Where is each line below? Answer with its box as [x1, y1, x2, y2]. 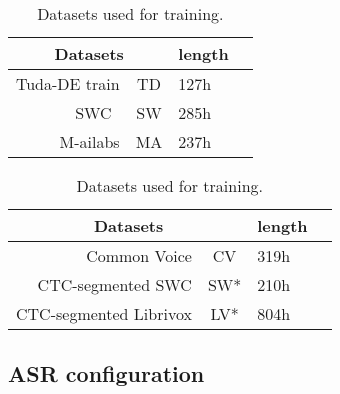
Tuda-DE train [16, 72, 120, 95]
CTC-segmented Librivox [16, 302, 192, 325]
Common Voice [86, 244, 192, 267]
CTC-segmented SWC [37, 273, 192, 296]
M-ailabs [59, 130, 120, 153]
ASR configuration [8, 358, 205, 389]
